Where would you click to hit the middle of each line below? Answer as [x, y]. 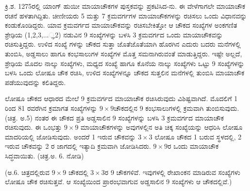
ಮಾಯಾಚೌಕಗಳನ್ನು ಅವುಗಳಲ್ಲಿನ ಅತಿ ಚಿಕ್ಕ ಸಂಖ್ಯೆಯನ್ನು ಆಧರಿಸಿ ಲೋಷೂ [162, 127]
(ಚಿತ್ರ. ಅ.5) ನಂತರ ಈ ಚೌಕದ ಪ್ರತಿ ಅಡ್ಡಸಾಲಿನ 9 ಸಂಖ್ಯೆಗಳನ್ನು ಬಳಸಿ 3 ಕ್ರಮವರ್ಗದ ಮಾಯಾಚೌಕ [115, 117]
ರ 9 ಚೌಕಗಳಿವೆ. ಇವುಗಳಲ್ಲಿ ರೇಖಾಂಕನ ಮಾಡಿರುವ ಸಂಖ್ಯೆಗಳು [172, 172]
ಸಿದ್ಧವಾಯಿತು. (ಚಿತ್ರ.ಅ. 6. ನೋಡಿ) [44, 155]
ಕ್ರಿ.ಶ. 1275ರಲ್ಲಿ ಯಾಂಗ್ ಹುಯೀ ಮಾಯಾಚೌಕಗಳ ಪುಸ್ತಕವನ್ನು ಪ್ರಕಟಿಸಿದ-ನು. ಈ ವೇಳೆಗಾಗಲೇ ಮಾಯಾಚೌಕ [125, 6]
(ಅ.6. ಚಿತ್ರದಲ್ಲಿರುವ [27, 172]
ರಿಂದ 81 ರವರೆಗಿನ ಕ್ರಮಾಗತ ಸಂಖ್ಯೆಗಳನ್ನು [51, 108]
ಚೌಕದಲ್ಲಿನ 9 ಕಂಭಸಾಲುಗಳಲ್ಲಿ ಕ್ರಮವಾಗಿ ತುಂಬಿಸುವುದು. [176, 108]
